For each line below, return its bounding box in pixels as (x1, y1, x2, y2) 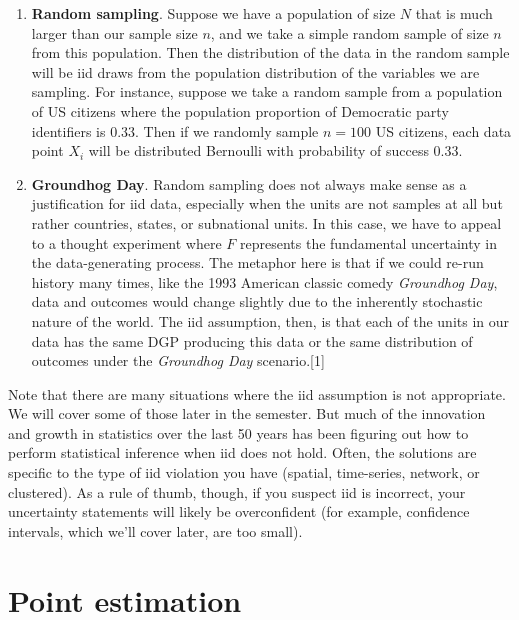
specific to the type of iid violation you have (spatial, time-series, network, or (8, 462, 480, 483)
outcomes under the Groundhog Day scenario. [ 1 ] (31, 350, 325, 371)
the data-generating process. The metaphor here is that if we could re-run (31, 252, 484, 273)
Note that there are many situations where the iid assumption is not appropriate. (8, 383, 506, 404)
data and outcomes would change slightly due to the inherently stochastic (31, 291, 483, 312)
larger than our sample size (31, 22, 198, 43)
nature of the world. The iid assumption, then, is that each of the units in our (31, 310, 510, 331)
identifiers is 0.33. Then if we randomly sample (31, 120, 319, 141)
